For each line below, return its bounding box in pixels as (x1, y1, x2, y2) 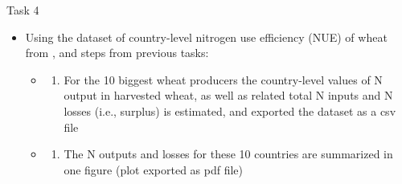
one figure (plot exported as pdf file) (64, 161, 244, 178)
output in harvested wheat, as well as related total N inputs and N (64, 87, 393, 104)
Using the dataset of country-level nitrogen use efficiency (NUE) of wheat (25, 28, 388, 45)
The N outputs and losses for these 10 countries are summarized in (64, 145, 393, 162)
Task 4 (6, 2, 39, 18)
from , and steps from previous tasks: (25, 44, 209, 61)
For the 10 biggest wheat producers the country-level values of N (64, 71, 383, 88)
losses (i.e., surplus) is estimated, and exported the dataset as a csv (64, 102, 396, 119)
